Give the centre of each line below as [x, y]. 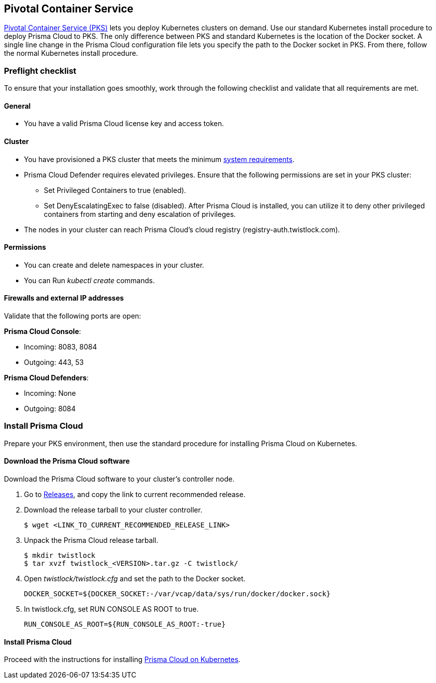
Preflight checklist [40, 71]
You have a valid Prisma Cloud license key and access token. [124, 124]
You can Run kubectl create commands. [89, 280]
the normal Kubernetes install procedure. [71, 53]
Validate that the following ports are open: [73, 316]
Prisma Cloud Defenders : [46, 378]
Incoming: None [50, 393]
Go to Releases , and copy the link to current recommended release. [135, 495]
